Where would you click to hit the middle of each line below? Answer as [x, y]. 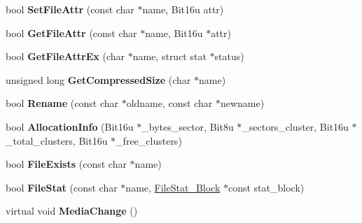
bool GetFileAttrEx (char [65, 56]
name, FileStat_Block [173, 187]
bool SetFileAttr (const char [70, 9]
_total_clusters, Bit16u [57, 140]
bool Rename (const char [62, 103]
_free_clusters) [149, 140]
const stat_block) [266, 187]
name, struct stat [169, 56]
